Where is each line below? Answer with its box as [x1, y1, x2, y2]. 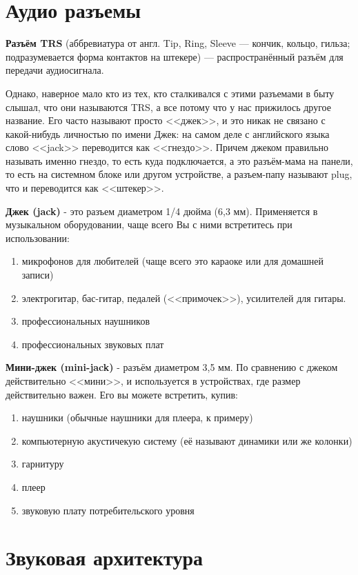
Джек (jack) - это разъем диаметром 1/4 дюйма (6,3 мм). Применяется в [6, 203, 318, 218]
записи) [21, 268, 54, 282]
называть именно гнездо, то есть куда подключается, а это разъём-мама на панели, [6, 153, 353, 168]
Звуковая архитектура [6, 543, 203, 572]
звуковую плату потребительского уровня [21, 503, 195, 517]
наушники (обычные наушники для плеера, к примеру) [21, 410, 253, 425]
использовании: [6, 230, 70, 245]
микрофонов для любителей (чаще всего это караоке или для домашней [21, 254, 324, 268]
